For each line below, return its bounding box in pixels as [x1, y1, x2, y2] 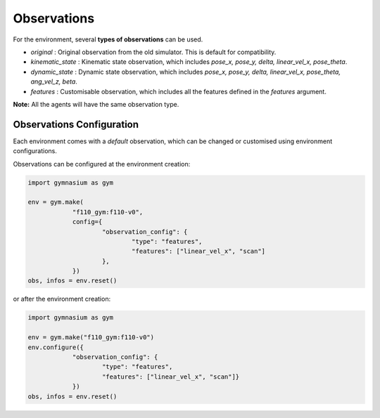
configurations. [13, 147, 58, 155]
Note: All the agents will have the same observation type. [13, 100, 179, 108]
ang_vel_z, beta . [30, 77, 77, 86]
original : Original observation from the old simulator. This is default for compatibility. [30, 48, 277, 56]
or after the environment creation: [13, 295, 111, 303]
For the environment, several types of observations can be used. [13, 35, 203, 44]
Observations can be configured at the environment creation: [13, 159, 191, 168]
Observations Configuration [13, 118, 139, 130]
